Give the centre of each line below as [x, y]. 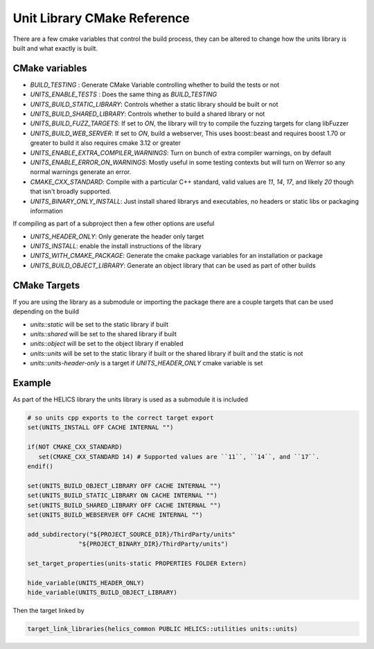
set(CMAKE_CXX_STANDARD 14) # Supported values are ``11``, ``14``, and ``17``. [179, 457]
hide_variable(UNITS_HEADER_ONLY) [86, 583]
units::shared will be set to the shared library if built [103, 334]
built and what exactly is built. [55, 48]
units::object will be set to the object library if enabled [107, 344]
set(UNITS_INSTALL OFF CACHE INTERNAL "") [100, 427]
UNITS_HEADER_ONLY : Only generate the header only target [117, 236]
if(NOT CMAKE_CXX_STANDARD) [75, 447]
